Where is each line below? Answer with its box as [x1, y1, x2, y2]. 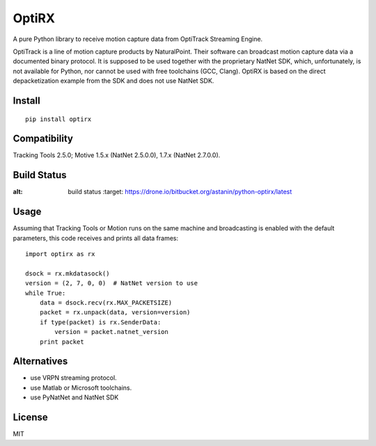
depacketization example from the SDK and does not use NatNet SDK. [13, 77, 214, 85]
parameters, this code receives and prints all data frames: [13, 234, 179, 242]
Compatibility [13, 133, 73, 145]
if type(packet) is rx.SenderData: [39, 318, 162, 326]
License [13, 411, 48, 424]
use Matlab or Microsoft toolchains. [30, 383, 132, 392]
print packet [39, 337, 84, 346]
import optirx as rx [25, 250, 95, 258]
